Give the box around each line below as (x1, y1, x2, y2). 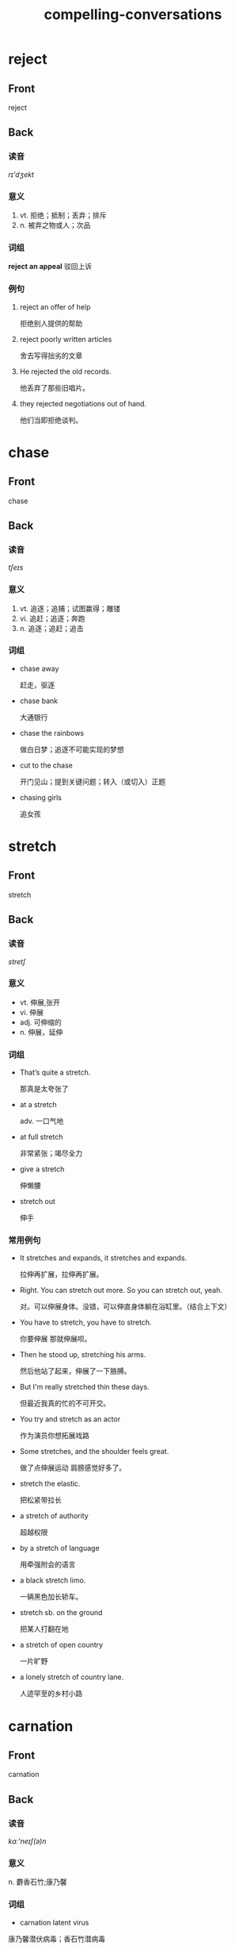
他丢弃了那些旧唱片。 (19, 383, 89, 392)
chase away (19, 663, 59, 673)
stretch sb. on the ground (19, 1608, 103, 1617)
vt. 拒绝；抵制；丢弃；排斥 (19, 210, 107, 220)
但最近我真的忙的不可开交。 (19, 1398, 111, 1408)
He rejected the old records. (19, 367, 112, 376)
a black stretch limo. (19, 1575, 86, 1585)
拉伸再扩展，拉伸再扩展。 (19, 1270, 104, 1279)
